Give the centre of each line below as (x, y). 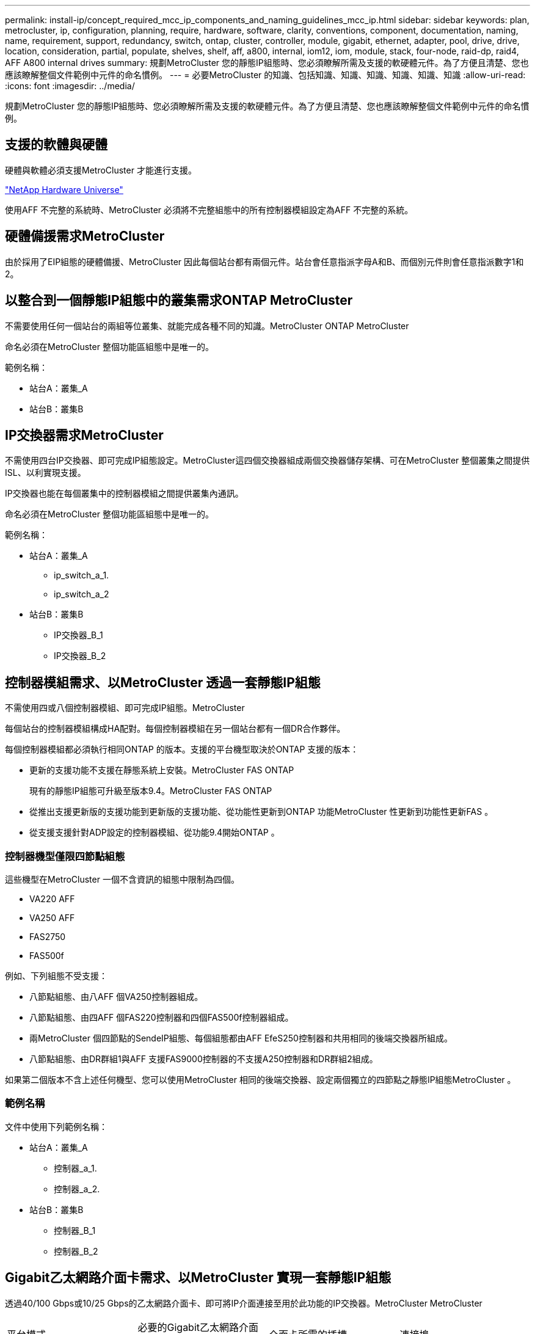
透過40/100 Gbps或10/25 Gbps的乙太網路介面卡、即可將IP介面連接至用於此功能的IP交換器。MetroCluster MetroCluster (244, 1303)
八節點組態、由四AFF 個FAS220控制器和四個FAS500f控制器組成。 (162, 1017)
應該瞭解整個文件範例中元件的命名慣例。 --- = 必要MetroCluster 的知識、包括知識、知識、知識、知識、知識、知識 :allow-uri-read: (265, 75)
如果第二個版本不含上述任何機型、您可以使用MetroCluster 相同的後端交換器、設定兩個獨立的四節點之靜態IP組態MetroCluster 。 (260, 1079)
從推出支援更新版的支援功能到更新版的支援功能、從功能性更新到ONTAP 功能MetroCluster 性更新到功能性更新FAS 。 (261, 812)
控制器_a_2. (77, 1189)
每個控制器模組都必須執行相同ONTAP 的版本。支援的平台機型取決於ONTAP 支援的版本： (182, 749)
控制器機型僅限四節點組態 (65, 856)
